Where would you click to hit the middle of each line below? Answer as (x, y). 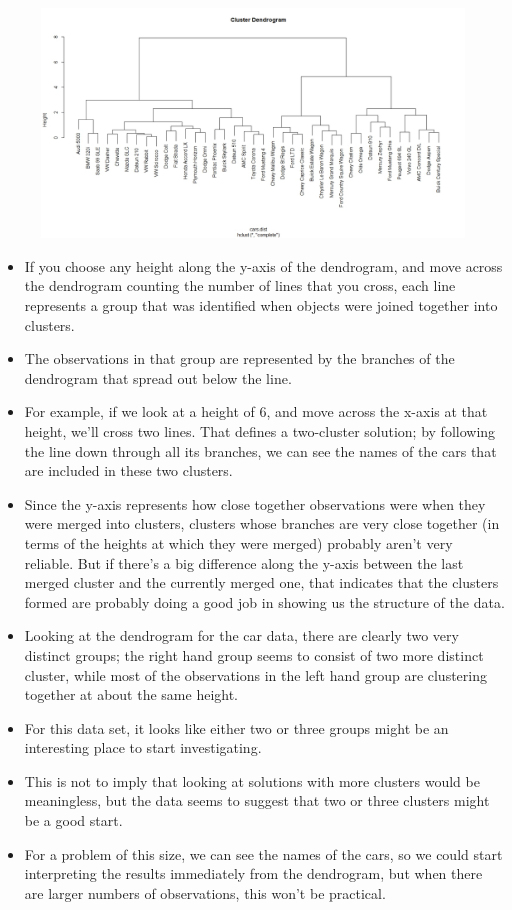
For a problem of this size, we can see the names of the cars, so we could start (263, 853)
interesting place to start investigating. (143, 747)
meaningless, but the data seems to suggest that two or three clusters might (257, 800)
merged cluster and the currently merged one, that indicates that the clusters (261, 582)
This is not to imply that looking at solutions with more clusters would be (252, 780)
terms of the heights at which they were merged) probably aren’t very (238, 542)
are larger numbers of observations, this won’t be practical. (205, 892)
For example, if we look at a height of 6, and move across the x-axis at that (256, 411)
